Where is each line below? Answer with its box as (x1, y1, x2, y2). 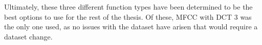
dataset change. (4, 31, 53, 41)
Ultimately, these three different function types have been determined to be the (4, 2, 253, 12)
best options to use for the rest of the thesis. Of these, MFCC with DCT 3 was (4, 11, 252, 22)
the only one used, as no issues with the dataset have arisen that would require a (4, 21, 258, 32)
